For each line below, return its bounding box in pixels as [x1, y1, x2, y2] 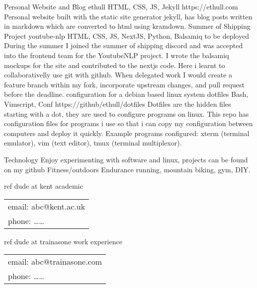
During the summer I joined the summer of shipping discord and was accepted [4, 40, 243, 51]
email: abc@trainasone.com [8, 256, 102, 268]
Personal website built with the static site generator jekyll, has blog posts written [4, 11, 253, 21]
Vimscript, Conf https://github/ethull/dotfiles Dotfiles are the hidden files [4, 98, 231, 109]
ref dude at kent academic [4, 181, 83, 191]
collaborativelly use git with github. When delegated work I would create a [4, 70, 233, 80]
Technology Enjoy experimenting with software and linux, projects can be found [4, 154, 248, 164]
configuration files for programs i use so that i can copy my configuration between [4, 118, 253, 129]
